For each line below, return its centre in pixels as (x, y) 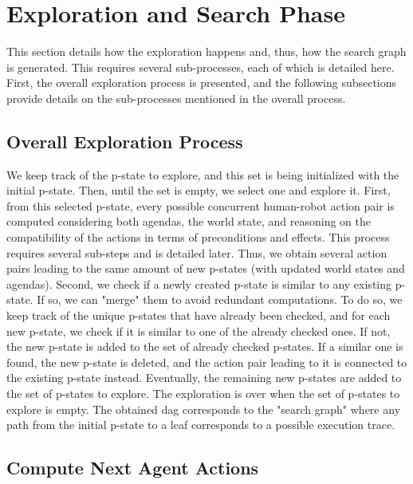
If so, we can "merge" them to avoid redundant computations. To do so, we (220, 299)
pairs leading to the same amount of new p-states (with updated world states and (206, 268)
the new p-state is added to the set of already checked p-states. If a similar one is (205, 346)
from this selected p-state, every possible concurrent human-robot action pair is (201, 205)
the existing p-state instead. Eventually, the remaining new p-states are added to (204, 378)
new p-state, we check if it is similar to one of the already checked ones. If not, (199, 331)
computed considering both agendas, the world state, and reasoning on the (189, 221)
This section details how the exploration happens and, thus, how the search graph (206, 51)
